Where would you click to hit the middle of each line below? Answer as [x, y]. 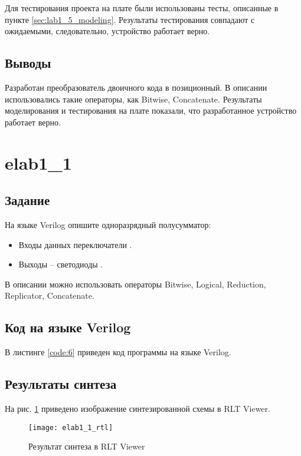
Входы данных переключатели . [75, 244]
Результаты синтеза [61, 384]
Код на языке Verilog [68, 327]
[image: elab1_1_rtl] [71, 427]
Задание [27, 200]
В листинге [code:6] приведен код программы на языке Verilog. [118, 352]
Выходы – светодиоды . [61, 264]
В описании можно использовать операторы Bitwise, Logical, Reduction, [135, 284]
